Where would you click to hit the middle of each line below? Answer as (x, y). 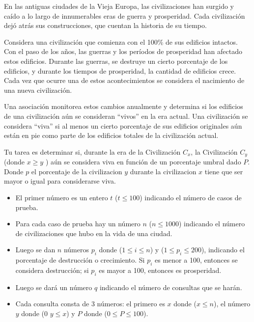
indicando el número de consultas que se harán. (171, 287)
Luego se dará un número (54, 287)
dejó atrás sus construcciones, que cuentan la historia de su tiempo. (105, 25)
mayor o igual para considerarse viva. (60, 181)
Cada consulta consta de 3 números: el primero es (90, 304)
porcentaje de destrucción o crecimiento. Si (80, 260)
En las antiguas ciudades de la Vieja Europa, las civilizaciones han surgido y (119, 6)
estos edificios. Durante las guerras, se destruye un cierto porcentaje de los (116, 61)
